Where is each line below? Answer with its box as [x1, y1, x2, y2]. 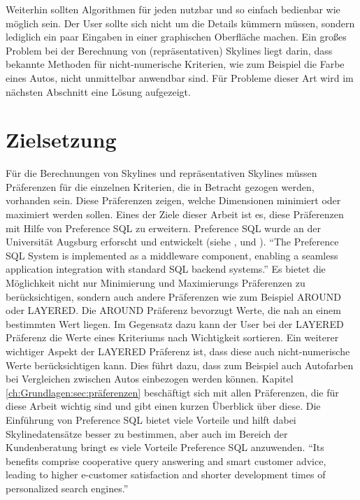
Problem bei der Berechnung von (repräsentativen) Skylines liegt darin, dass [6, 43, 333, 57]
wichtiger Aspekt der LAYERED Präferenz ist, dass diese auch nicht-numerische [6, 344, 350, 358]
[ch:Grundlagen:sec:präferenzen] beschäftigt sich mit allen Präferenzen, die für [6, 385, 339, 399]
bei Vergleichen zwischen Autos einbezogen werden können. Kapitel [6, 371, 294, 386]
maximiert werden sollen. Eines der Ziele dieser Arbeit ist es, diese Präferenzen [6, 207, 344, 222]
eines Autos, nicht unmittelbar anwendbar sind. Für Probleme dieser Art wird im [6, 70, 354, 85]
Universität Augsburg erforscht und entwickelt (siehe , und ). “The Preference [6, 234, 339, 249]
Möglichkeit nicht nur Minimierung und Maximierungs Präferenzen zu [6, 276, 305, 290]
